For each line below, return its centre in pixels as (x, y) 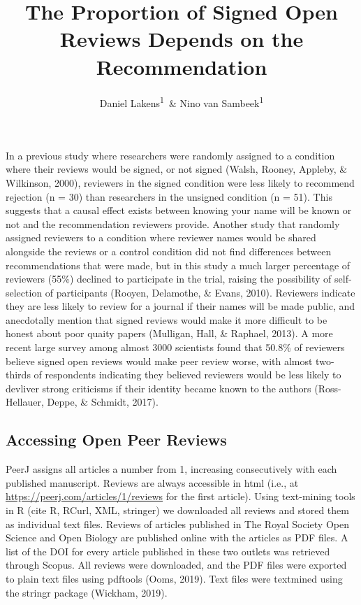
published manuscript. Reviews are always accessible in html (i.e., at (152, 482)
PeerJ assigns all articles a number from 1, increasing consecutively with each (171, 469)
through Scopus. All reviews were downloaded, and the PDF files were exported (176, 565)
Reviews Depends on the (182, 39)
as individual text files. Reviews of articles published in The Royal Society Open (177, 524)
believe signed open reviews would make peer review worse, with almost (159, 361)
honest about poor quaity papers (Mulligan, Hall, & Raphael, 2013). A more (169, 333)
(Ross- (328, 388)
